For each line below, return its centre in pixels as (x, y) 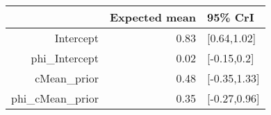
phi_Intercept (65, 58)
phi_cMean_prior (55, 98)
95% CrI (230, 17)
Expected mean (153, 17)
